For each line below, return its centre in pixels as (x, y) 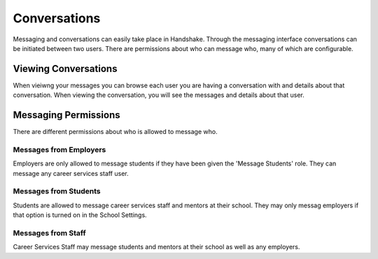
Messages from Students (57, 191)
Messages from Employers (59, 149)
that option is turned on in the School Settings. (80, 215)
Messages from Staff (50, 232)
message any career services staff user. (71, 173)
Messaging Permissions (66, 115)
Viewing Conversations (65, 69)
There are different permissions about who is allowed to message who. (115, 132)
